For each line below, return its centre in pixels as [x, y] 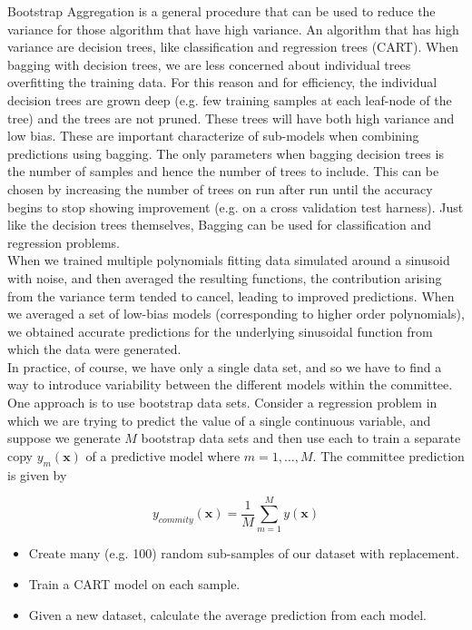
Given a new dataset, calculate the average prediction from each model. [227, 614]
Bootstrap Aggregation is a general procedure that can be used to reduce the [221, 11]
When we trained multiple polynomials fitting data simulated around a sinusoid [229, 260]
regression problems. [64, 242]
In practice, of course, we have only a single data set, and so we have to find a [225, 366]
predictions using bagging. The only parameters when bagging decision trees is [226, 153]
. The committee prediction [388, 455]
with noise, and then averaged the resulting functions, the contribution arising [225, 277]
